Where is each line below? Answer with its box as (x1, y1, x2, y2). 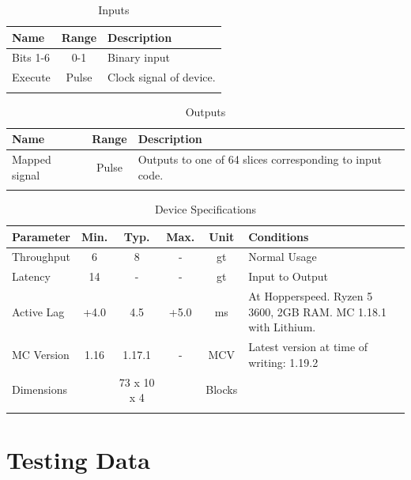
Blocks (205, 381, 238, 398)
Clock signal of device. (107, 69, 216, 85)
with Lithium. (248, 319, 316, 335)
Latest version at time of (248, 338, 368, 355)
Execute (12, 69, 51, 85)
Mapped (12, 151, 51, 168)
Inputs (98, 2, 130, 17)
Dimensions (12, 381, 67, 398)
